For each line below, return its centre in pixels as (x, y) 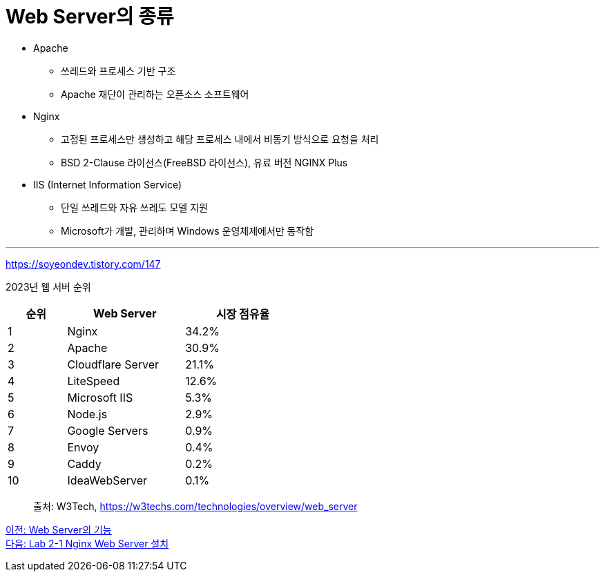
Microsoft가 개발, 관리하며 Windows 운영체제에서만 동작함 (188, 231)
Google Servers (108, 430)
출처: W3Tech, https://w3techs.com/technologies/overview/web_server (195, 506)
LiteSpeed (94, 381)
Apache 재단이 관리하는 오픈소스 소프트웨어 (155, 94)
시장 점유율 (243, 314)
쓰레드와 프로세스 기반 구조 (118, 70)
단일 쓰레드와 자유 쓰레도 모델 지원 (134, 207)
